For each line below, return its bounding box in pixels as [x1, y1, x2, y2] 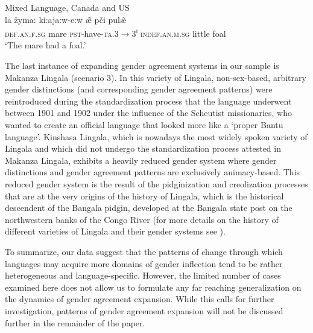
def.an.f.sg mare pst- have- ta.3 [5, 27, 119, 39]
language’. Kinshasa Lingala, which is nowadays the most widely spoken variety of [5, 130, 308, 143]
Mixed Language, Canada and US [5, 1, 130, 13]
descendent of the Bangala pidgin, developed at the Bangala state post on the [5, 201, 292, 214]
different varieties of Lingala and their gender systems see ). [5, 225, 226, 238]
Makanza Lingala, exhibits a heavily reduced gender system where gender [5, 154, 277, 166]
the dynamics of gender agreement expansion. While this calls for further [5, 293, 274, 305]
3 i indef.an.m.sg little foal [131, 25, 226, 39]
